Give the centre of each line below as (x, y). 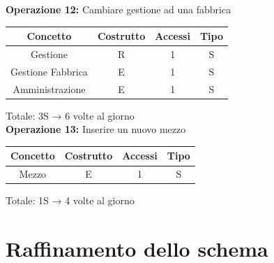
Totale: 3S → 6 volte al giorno (70, 115)
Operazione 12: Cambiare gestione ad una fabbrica (119, 9)
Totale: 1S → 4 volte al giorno (70, 200)
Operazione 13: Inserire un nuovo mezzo (96, 129)
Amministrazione (49, 88)
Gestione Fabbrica (49, 71)
